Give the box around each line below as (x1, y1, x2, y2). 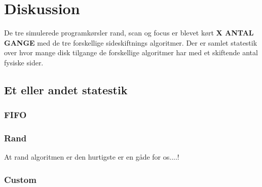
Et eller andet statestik (4, 82, 128, 97)
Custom (4, 173, 36, 185)
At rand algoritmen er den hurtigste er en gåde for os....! (4, 152, 179, 162)
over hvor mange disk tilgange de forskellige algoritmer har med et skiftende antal (4, 47, 258, 58)
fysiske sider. (4, 57, 44, 67)
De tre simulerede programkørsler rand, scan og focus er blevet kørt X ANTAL (4, 27, 254, 38)
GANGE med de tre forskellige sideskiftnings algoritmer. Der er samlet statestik (4, 37, 257, 48)
